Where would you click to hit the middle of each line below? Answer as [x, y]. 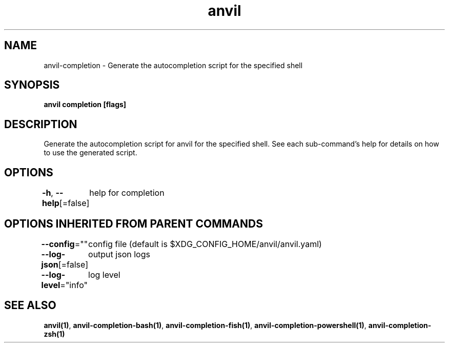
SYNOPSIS [32, 85]
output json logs [119, 254]
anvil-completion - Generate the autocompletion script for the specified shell [173, 65]
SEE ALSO [30, 305]
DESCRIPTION [41, 124]
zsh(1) [54, 334]
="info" [74, 285]
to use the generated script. [90, 153]
